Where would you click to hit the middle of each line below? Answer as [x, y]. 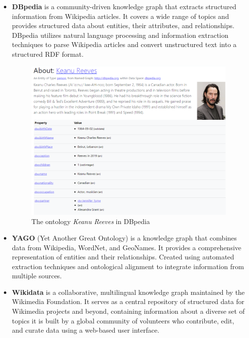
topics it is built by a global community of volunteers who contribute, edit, [123, 320]
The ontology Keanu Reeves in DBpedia [91, 221]
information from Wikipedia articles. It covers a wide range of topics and [120, 16]
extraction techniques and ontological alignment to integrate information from [128, 266]
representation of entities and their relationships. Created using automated [123, 257]
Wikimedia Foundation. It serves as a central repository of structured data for [128, 301]
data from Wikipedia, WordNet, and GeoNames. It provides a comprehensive [127, 247]
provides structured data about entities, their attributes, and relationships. [123, 25]
